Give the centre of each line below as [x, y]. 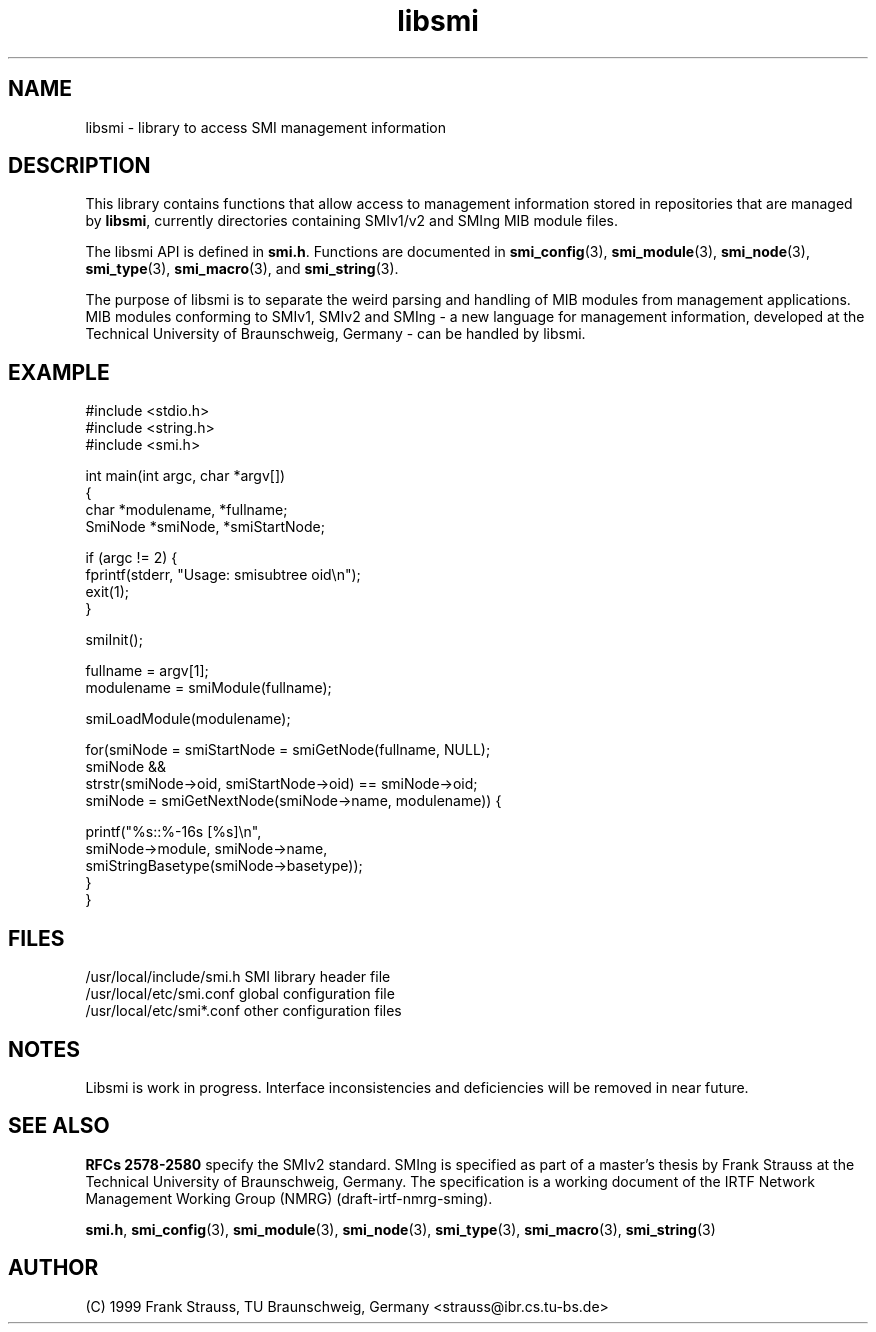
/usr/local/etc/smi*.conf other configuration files [243, 1011]
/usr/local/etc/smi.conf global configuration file [240, 994]
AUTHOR [53, 1268]
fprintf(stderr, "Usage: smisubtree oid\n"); [223, 575]
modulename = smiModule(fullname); [208, 688]
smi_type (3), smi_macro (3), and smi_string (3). [242, 269]
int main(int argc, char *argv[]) [185, 476]
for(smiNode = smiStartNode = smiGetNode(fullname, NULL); [288, 750]
